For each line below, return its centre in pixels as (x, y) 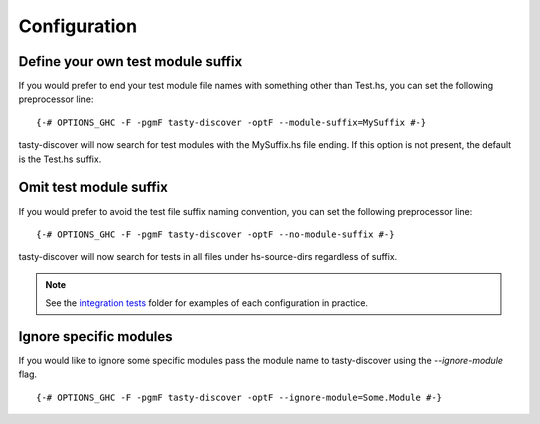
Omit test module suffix (93, 187)
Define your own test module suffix (130, 61)
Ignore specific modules (96, 336)
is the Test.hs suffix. (60, 159)
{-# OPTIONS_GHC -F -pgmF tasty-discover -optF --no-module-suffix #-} (215, 234)
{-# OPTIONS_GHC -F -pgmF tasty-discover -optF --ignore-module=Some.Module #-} (239, 397)
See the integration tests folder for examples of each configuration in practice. (207, 303)
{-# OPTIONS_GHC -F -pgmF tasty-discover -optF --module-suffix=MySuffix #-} (231, 122)
